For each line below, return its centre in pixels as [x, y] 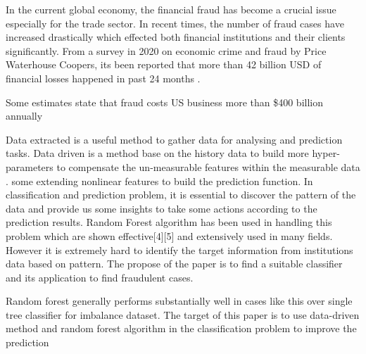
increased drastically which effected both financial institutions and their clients [176, 37]
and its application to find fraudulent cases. [100, 277]
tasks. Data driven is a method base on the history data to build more [157, 153]
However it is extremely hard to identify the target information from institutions [179, 249]
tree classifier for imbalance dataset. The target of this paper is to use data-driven [183, 314]
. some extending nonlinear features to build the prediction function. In [159, 181]
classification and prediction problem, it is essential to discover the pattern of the [181, 195]
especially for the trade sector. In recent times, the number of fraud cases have [175, 23]
